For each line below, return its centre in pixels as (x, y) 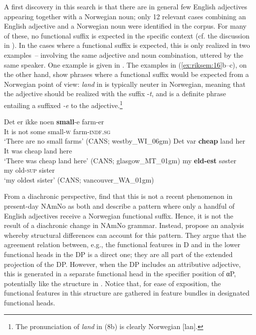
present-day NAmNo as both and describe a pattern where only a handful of (119, 205)
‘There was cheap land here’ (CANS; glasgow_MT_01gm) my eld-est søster (120, 160)
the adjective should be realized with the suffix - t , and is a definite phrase (115, 93)
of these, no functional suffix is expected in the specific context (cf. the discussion (127, 35)
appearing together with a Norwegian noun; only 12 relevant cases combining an (125, 16)
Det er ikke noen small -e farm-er (54, 122)
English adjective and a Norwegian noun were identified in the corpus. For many (125, 26)
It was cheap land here (38, 150)
